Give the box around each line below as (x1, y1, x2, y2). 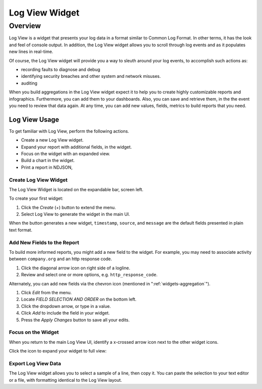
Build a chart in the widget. (21, 158, 75, 163)
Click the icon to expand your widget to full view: (9, 348, 107, 354)
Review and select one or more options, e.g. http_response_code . (21, 272, 158, 278)
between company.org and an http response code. (9, 256, 113, 262)
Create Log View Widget (9, 177, 68, 183)
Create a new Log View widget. (21, 137, 84, 143)
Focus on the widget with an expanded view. (21, 151, 110, 157)
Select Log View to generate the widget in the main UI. (21, 212, 131, 217)
